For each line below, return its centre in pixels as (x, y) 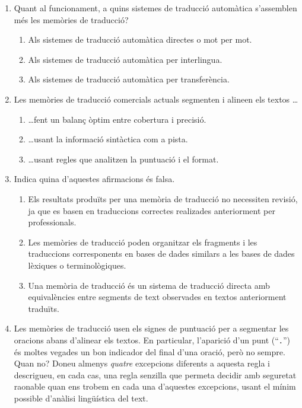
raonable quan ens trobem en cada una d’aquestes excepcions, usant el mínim (155, 386)
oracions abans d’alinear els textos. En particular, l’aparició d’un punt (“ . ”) (152, 340)
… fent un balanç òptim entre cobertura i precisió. (117, 119)
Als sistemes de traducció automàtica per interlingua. (125, 59)
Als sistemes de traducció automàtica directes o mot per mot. (140, 39)
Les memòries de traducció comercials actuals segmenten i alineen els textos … (156, 99)
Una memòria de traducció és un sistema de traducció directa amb (149, 285)
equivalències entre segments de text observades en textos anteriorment (157, 297)
